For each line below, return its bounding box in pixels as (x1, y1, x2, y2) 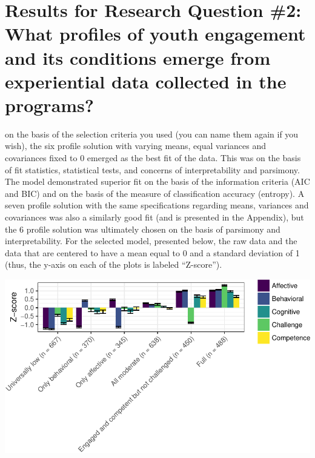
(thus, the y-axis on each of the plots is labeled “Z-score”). (5, 258, 222, 271)
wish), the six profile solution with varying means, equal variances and (5, 139, 267, 152)
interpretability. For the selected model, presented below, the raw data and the (5, 234, 297, 247)
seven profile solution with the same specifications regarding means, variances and (5, 199, 309, 211)
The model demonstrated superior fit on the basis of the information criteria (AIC (5, 175, 310, 188)
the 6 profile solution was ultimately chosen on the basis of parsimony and (5, 222, 280, 235)
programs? (5, 92, 94, 117)
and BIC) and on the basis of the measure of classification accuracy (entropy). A (5, 187, 305, 199)
